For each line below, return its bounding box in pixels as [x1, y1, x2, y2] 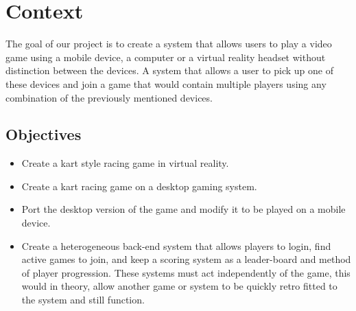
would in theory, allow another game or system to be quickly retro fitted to [21, 279, 337, 293]
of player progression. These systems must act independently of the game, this [21, 265, 351, 279]
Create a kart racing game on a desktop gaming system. [21, 178, 257, 193]
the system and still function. [21, 292, 145, 307]
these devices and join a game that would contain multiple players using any [5, 76, 327, 91]
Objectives [5, 124, 82, 145]
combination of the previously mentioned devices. [5, 90, 213, 104]
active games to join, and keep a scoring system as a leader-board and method [21, 252, 351, 266]
